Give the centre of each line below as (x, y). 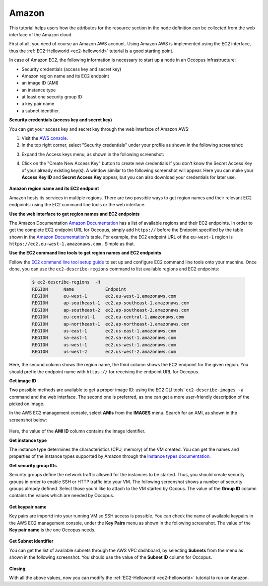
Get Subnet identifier (31, 541)
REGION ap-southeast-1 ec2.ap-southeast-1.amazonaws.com (111, 303)
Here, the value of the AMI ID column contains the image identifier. (77, 431)
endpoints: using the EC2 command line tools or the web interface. (77, 205)
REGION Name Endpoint (79, 289)
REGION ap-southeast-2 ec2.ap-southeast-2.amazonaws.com (111, 310)
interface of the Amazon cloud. (41, 34)
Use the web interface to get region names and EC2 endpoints (74, 214)
